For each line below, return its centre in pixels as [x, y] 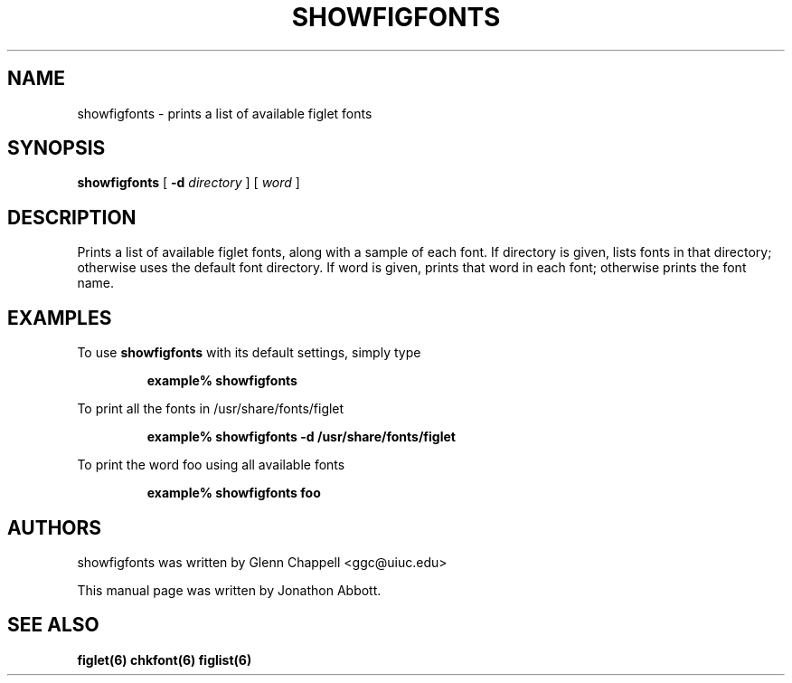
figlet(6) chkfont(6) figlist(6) [165, 659]
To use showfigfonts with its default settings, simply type [249, 353]
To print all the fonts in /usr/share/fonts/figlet [211, 409]
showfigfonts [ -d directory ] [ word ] [189, 183]
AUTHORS [55, 527]
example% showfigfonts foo [234, 493]
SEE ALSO [53, 625]
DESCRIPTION [72, 217]
